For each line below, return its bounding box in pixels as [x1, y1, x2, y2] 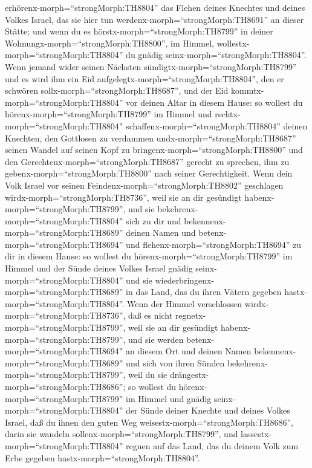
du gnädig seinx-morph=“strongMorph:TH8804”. [126, 48, 307, 61]
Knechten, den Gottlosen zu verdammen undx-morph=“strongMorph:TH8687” [5, 131, 296, 144]
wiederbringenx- [155, 273, 215, 286]
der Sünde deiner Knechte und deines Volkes [126, 404, 290, 417]
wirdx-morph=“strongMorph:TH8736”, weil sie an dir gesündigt [5, 190, 242, 203]
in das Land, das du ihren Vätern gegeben [126, 285, 282, 298]
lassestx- [241, 427, 272, 440]
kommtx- [230, 84, 264, 97]
